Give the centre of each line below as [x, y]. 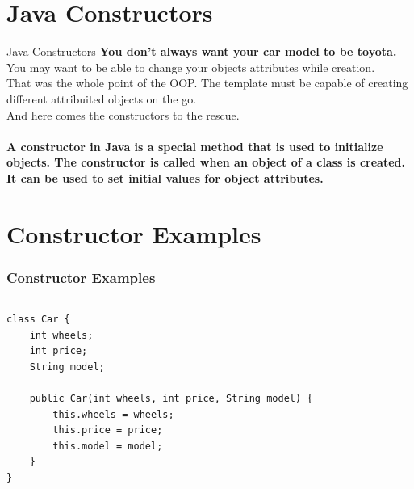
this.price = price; [108, 430]
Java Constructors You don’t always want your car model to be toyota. [202, 51]
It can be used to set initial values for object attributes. [165, 177]
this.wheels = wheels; [113, 414]
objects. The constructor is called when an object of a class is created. [206, 162]
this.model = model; [108, 446]
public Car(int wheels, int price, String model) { [171, 399]
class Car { [38, 320]
